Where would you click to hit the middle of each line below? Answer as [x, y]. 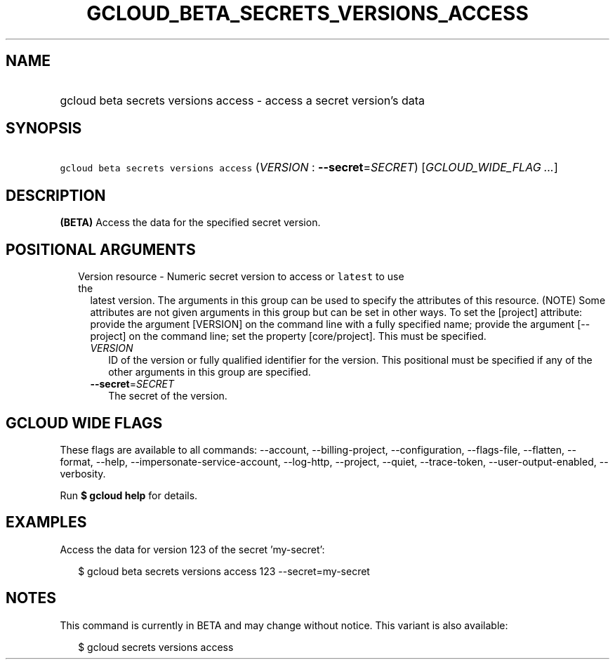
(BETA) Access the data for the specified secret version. [190, 223]
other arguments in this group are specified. [210, 372]
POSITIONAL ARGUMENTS [101, 249]
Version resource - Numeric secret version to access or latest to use [241, 277]
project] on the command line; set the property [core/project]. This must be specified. [288, 336]
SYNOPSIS [44, 129]
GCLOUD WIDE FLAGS [84, 423]
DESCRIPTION [56, 195]
